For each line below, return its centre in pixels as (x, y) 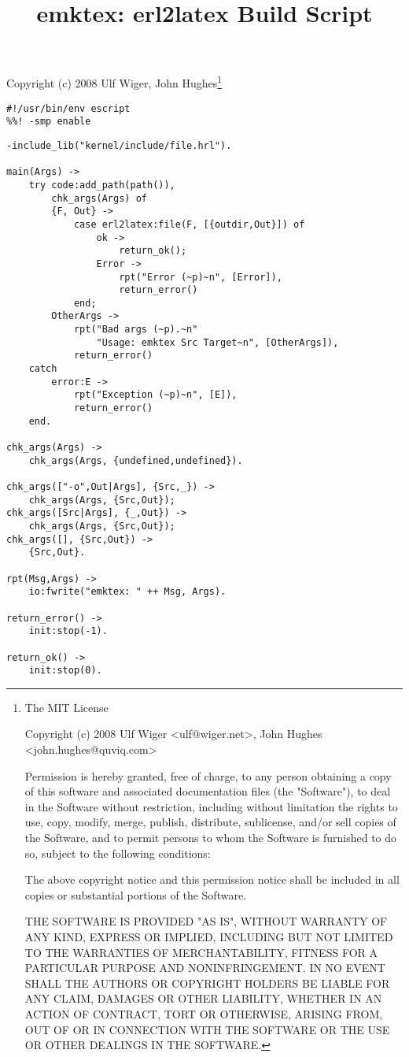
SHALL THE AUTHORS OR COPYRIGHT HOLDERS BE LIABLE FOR (207, 983)
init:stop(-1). (68, 631)
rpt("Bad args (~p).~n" (136, 330)
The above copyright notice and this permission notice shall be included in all (212, 879)
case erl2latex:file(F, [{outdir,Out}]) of (189, 224)
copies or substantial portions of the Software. (136, 894)
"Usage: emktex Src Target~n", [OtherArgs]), (217, 342)
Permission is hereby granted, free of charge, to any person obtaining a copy (208, 775)
